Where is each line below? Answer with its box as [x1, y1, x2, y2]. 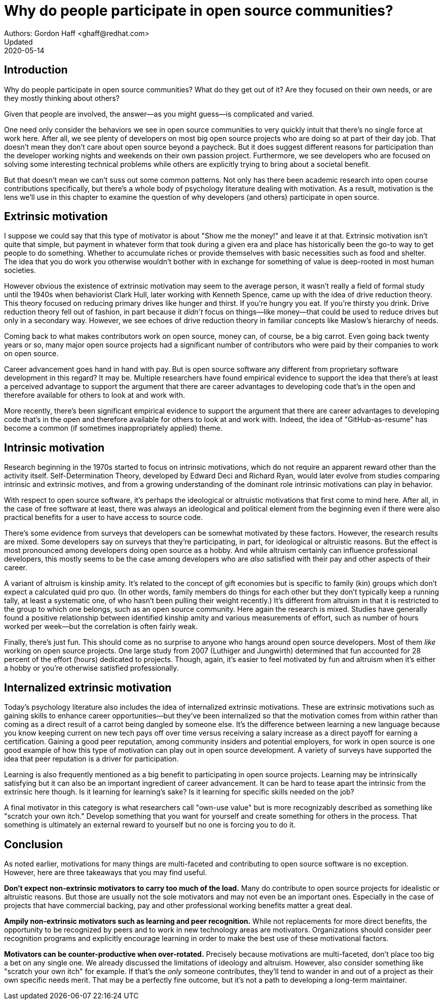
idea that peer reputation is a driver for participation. [4, 754, 179, 764]
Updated [4, 37, 33, 46]
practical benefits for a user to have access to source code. [4, 513, 203, 522]
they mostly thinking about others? [4, 93, 120, 102]
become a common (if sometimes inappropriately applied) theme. [4, 424, 223, 433]
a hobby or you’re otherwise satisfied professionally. [4, 664, 179, 673]
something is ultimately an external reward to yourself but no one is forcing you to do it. [4, 820, 296, 829]
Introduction [4, 63, 68, 77]
